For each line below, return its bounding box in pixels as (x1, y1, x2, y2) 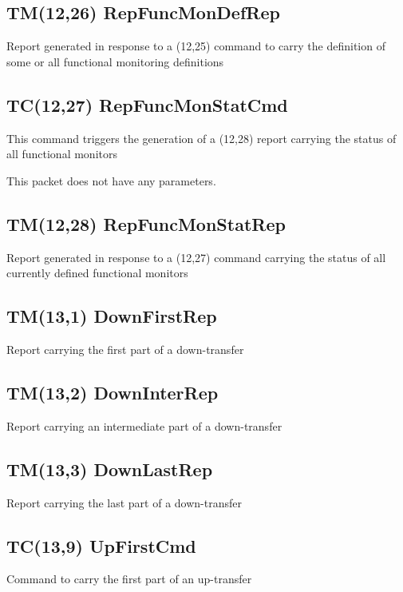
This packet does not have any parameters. (6, 172, 216, 189)
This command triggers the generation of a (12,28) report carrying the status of (6, 129, 397, 146)
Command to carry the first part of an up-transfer (6, 570, 252, 587)
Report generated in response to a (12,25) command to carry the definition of (6, 38, 385, 54)
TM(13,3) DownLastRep (6, 456, 213, 481)
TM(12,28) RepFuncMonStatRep (6, 211, 286, 236)
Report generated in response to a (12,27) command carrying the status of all (6, 248, 386, 265)
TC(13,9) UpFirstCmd (6, 533, 196, 558)
